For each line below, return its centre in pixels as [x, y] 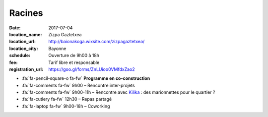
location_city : [24, 48]
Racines [26, 13]
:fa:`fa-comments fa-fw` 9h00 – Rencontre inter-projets [78, 85]
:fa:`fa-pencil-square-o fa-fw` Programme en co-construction [86, 78]
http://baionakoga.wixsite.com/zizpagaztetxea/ [97, 42]
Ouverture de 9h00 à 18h [74, 56]
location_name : [26, 34]
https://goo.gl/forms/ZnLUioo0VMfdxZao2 [92, 69]
